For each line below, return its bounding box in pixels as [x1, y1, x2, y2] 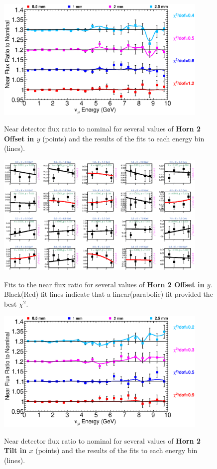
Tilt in [4, 445, 27, 456]
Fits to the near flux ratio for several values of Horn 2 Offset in [4, 279, 205, 289]
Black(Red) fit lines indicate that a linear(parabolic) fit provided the [4, 289, 213, 299]
